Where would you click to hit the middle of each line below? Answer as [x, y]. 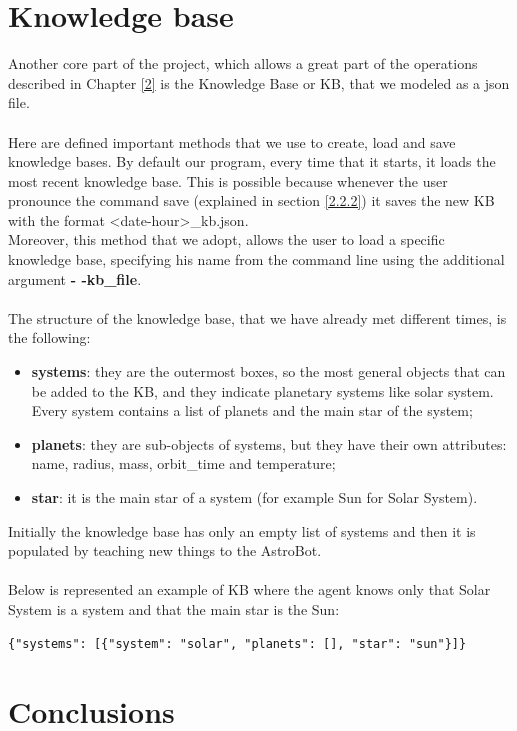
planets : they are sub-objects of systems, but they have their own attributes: [269, 443]
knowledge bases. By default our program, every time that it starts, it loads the [252, 161]
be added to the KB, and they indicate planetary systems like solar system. [262, 390]
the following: [49, 337]
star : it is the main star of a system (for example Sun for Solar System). [254, 497]
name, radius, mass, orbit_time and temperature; [183, 463]
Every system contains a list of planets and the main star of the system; [252, 410]
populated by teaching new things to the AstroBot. [165, 550]
